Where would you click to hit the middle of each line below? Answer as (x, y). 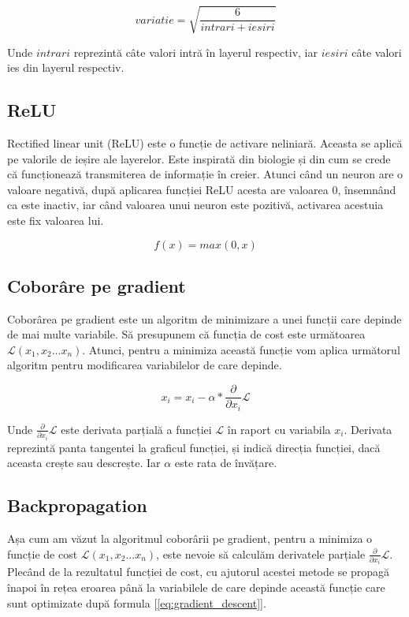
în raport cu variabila (279, 429)
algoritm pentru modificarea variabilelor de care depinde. (145, 365)
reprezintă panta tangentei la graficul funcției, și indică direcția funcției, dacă (194, 447)
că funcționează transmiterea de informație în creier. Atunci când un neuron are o (205, 174)
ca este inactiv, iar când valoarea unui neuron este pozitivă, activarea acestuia (195, 205)
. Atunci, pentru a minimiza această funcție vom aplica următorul (241, 349)
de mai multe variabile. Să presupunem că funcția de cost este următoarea (186, 334)
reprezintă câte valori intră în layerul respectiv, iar (195, 52)
